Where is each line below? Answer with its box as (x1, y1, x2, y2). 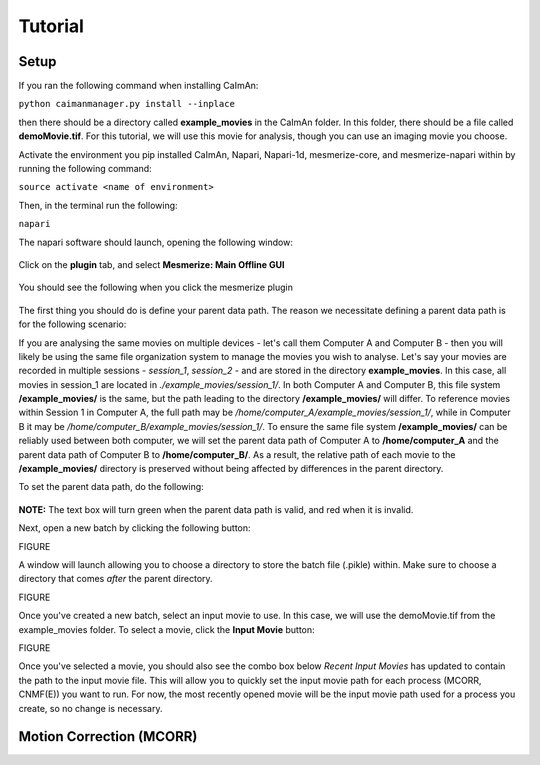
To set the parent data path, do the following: (18, 481, 204, 493)
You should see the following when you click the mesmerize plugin (18, 281, 294, 294)
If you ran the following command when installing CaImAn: (18, 80, 259, 92)
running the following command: (18, 163, 152, 175)
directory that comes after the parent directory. (18, 573, 214, 585)
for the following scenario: (18, 318, 127, 330)
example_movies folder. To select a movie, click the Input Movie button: (18, 623, 315, 635)
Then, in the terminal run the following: (18, 199, 179, 211)
